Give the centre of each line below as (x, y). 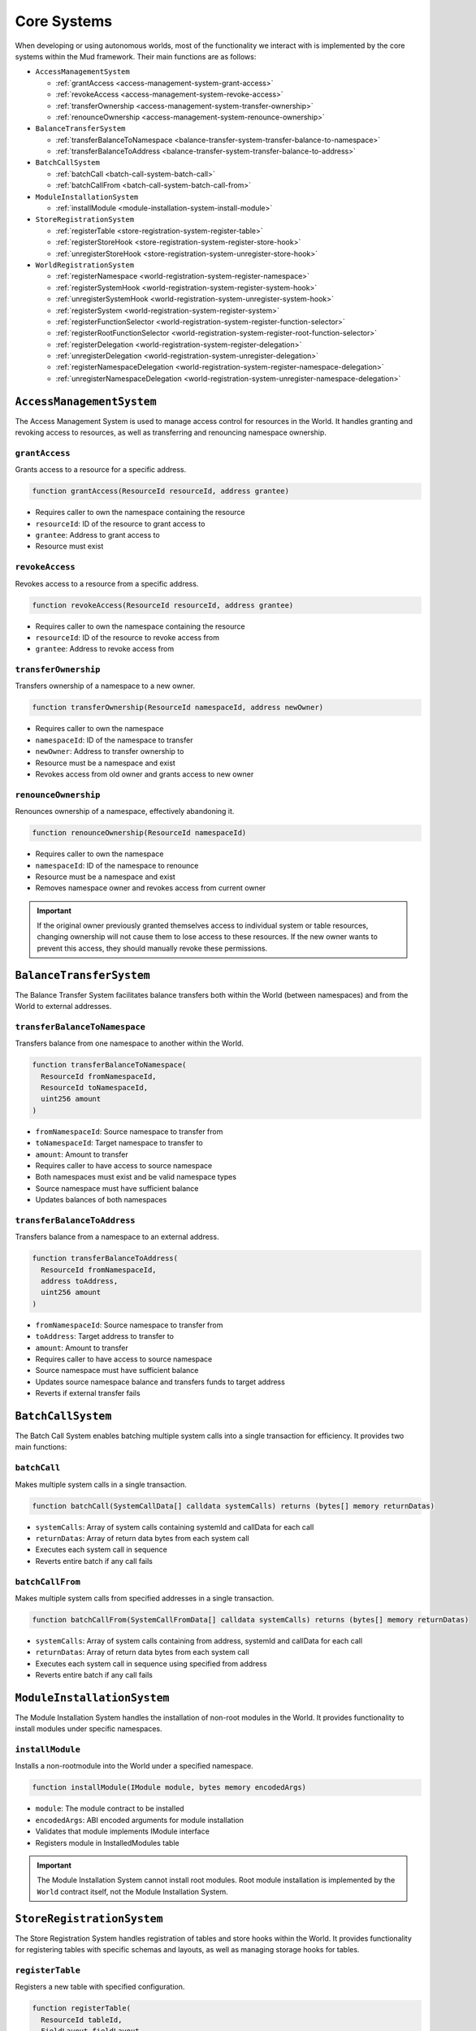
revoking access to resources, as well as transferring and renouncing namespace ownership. (171, 433)
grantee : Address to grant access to (97, 535)
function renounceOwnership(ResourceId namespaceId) (139, 833)
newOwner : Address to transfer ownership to (110, 751)
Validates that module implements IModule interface (123, 1831)
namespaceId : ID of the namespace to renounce (117, 865)
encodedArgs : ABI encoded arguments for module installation (139, 1820)
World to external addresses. (63, 1007)
